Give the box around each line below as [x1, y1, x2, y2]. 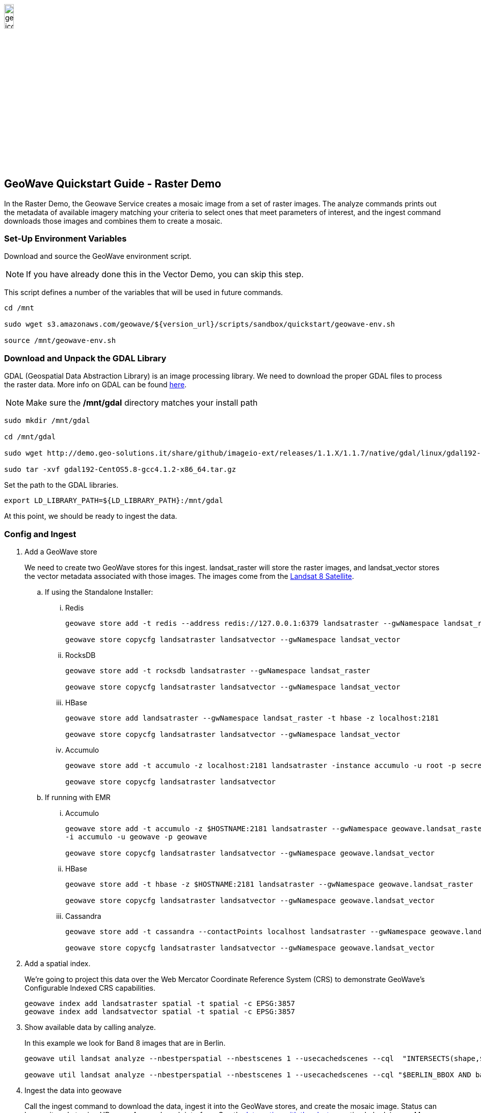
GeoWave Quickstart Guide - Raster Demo [4, 177, 222, 191]
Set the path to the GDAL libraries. [4, 481, 119, 490]
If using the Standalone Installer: [45, 587, 153, 596]
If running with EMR [45, 792, 111, 802]
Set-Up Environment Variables [4, 233, 127, 244]
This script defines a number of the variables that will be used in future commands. [4, 288, 283, 297]
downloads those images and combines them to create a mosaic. [4, 216, 223, 225]
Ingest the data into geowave [24, 1085, 122, 1095]
